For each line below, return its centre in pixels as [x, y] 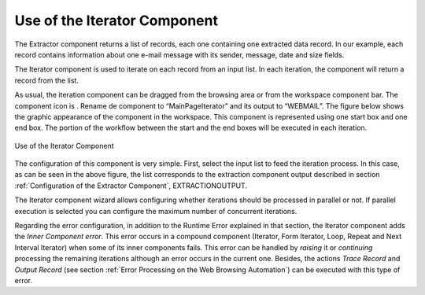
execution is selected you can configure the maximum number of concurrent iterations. [156, 211]
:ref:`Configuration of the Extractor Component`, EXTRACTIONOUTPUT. [131, 186]
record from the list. [46, 80]
